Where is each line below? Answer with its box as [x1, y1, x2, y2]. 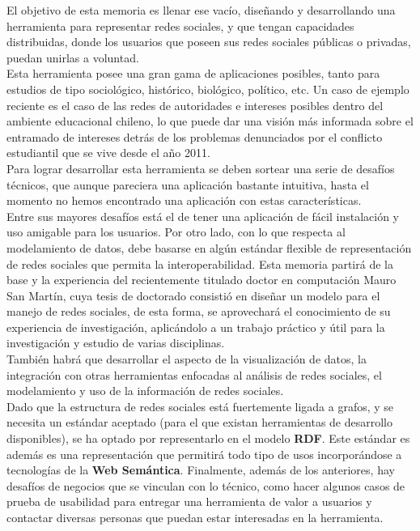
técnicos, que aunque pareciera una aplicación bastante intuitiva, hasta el [6, 176, 369, 193]
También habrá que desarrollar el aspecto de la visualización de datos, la [6, 350, 367, 367]
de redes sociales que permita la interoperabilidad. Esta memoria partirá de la [6, 255, 393, 272]
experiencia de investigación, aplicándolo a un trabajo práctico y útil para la [6, 318, 385, 335]
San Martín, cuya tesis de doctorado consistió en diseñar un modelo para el [6, 287, 380, 304]
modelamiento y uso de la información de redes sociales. [6, 382, 284, 399]
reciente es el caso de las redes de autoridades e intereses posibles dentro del [6, 96, 384, 113]
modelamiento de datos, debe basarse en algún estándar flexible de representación [6, 239, 412, 256]
